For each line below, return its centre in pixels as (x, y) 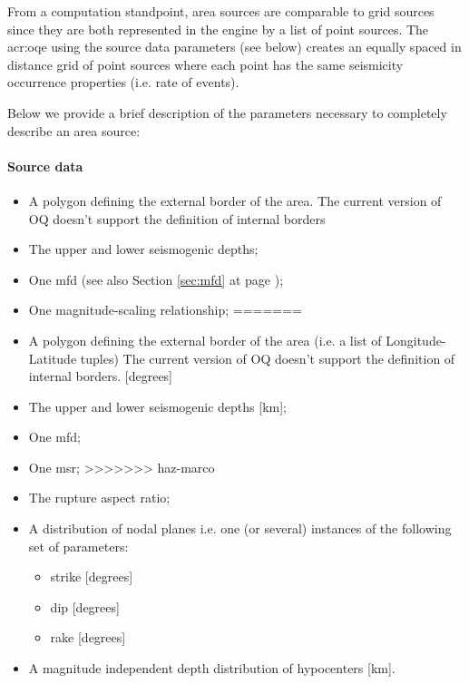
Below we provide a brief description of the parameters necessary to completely (227, 112)
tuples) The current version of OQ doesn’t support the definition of (268, 358)
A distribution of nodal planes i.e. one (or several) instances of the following (240, 528)
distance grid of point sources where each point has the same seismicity (205, 64)
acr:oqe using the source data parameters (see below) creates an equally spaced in (234, 47)
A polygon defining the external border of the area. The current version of (235, 200)
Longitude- (416, 340)
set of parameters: (78, 546)
